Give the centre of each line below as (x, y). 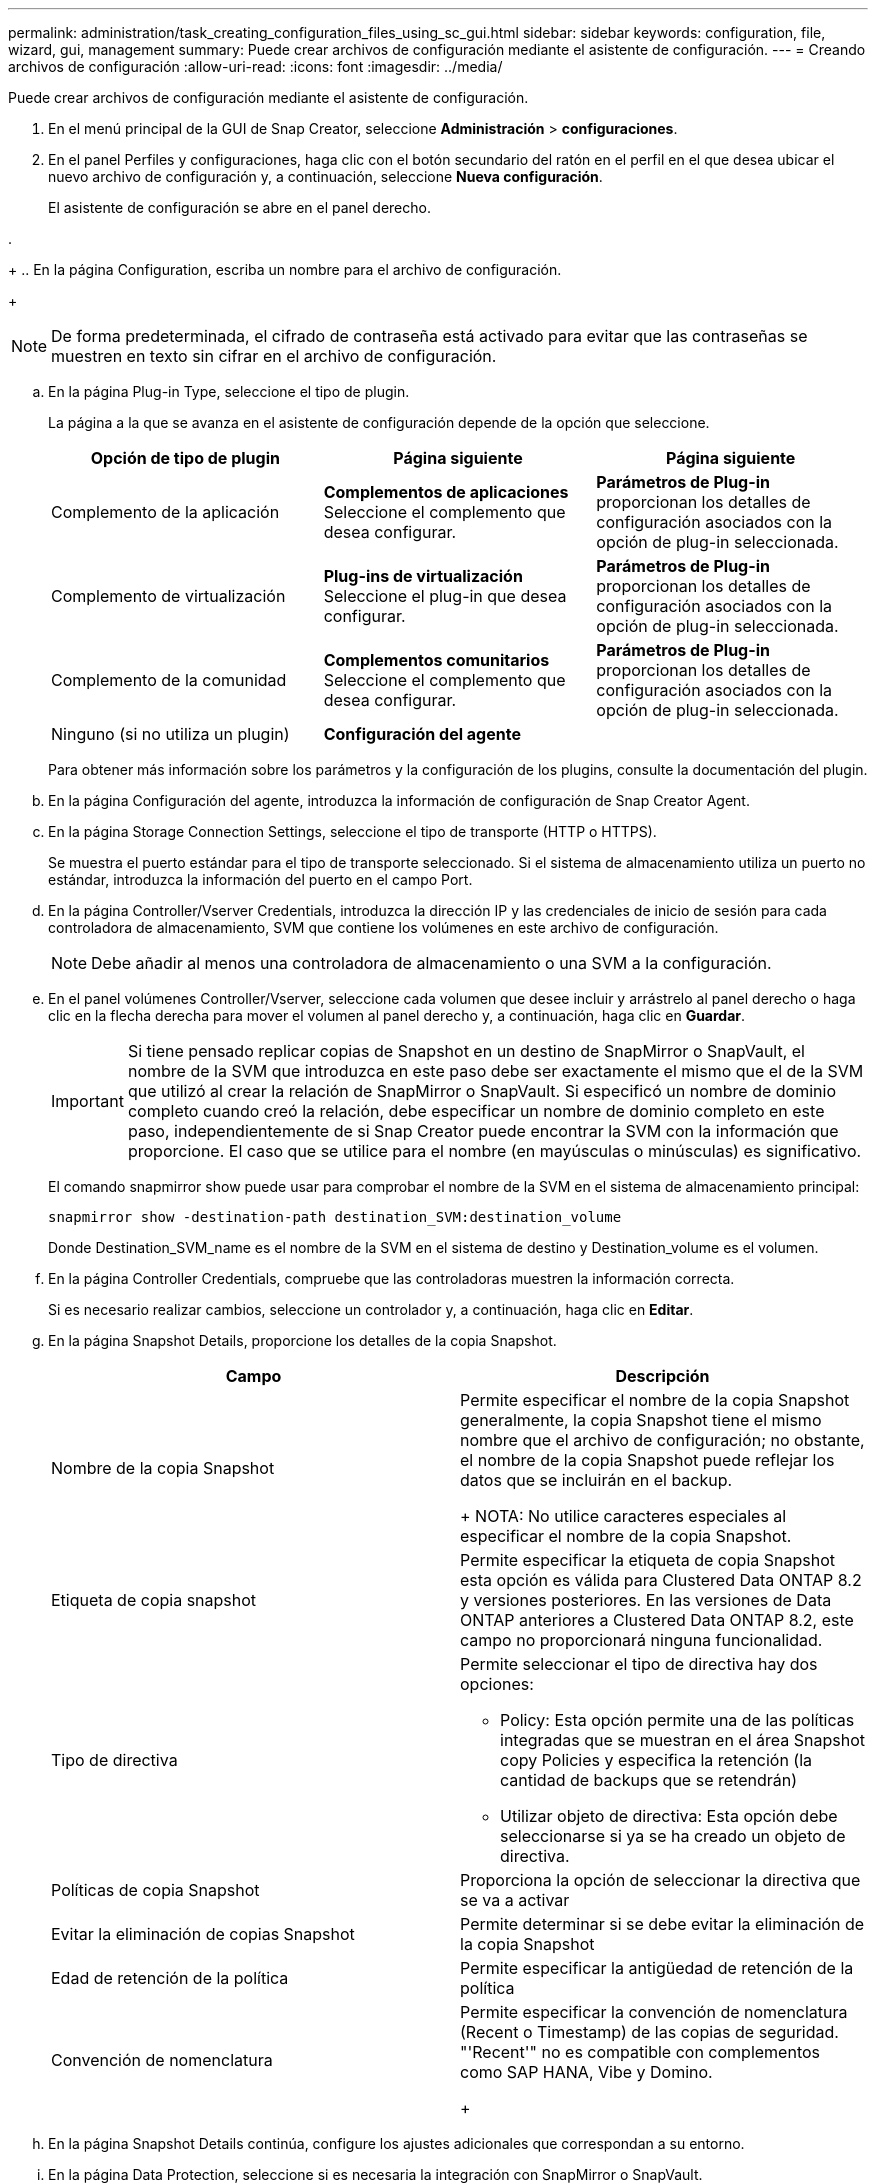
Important (87, 1101)
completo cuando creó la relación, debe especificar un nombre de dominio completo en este (476, 1111)
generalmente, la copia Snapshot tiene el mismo (641, 1420)
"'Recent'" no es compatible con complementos (640, 2052)
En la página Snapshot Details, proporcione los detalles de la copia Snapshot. (302, 1340)
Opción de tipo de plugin (185, 458)
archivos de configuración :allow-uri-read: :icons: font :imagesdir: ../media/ (255, 66)
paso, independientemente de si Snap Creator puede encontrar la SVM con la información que (483, 1131)
